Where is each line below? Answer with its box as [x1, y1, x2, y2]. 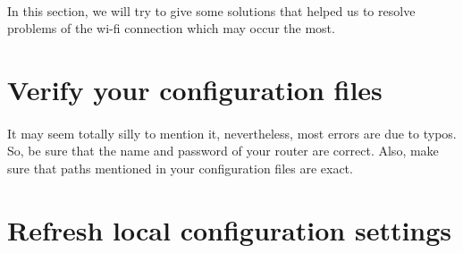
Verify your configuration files [7, 71, 383, 107]
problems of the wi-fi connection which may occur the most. [7, 19, 335, 38]
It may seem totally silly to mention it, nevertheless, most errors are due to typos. [7, 123, 457, 142]
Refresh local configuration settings [7, 211, 452, 248]
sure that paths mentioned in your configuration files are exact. [7, 158, 353, 177]
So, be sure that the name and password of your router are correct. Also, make [7, 141, 439, 160]
